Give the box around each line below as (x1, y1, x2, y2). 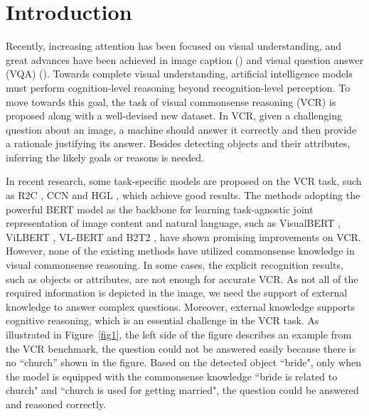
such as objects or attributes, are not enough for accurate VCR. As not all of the (6, 271, 358, 286)
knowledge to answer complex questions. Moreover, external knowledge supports (6, 299, 355, 314)
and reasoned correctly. (6, 396, 106, 411)
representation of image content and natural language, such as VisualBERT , (6, 215, 341, 230)
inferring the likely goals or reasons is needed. (6, 149, 204, 164)
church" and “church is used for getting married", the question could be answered (6, 383, 359, 398)
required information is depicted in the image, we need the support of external (6, 285, 348, 300)
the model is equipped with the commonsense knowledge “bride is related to (6, 368, 338, 383)
